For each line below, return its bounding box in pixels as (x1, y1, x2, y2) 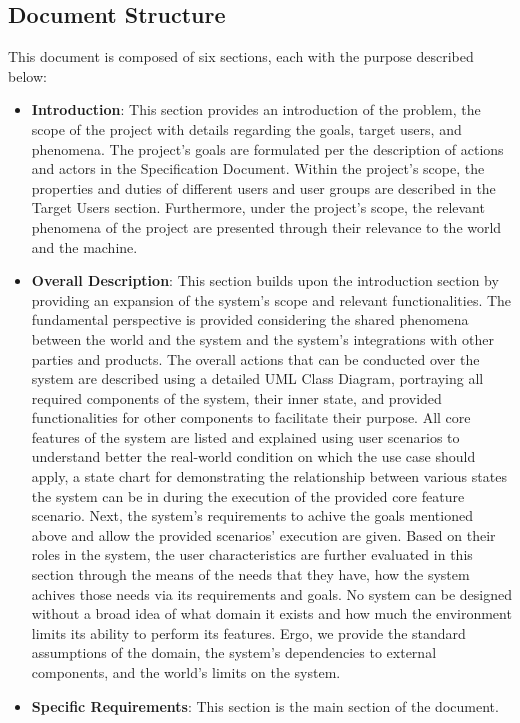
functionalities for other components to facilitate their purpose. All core (31, 407, 471, 428)
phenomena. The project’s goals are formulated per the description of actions (31, 138, 504, 159)
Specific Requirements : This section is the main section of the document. (31, 695, 499, 716)
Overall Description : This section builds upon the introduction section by (31, 270, 499, 291)
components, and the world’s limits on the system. (31, 662, 341, 683)
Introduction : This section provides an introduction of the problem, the (31, 99, 481, 120)
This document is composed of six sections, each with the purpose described (8, 46, 474, 67)
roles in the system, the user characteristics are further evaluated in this (31, 544, 473, 565)
